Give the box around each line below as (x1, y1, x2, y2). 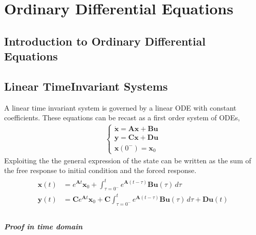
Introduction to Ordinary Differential (4, 33, 206, 49)
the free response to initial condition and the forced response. (4, 165, 197, 176)
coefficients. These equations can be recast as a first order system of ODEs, (4, 112, 240, 123)
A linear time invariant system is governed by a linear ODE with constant (4, 102, 237, 113)
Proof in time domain (4, 221, 83, 232)
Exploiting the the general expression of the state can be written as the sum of (4, 155, 251, 165)
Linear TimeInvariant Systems (4, 78, 168, 94)
